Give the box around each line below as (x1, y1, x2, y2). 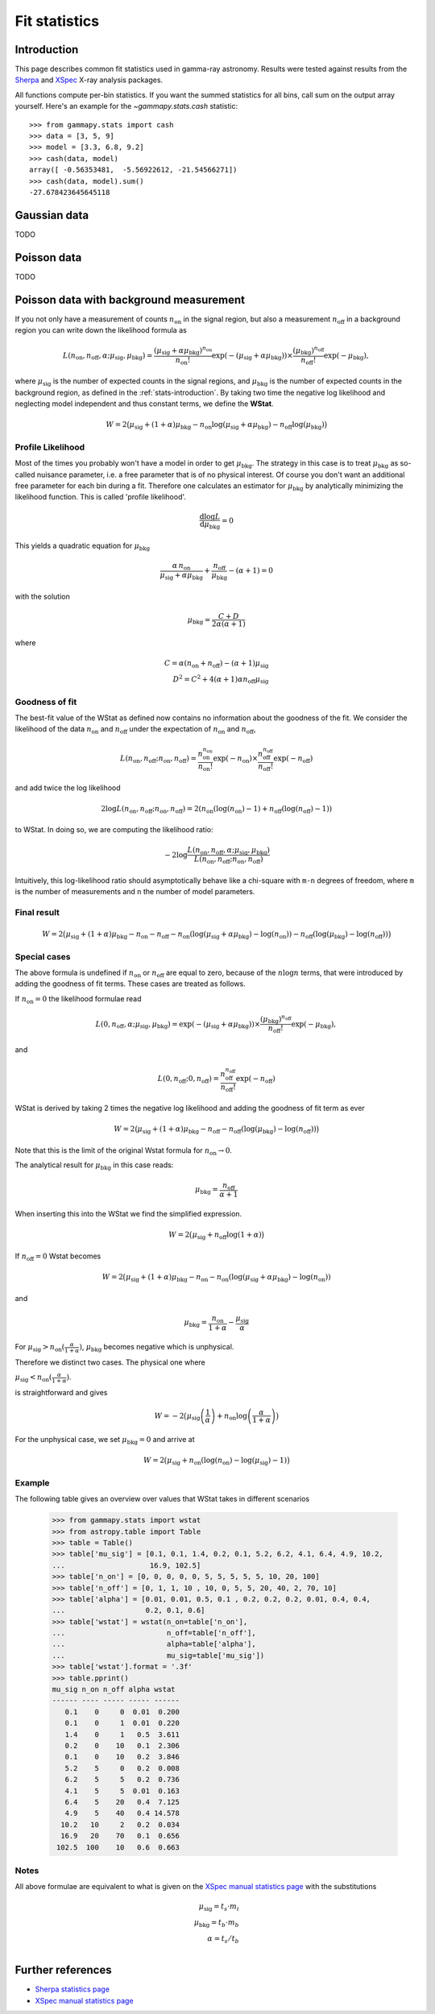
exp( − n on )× (213, 753, 259, 765)
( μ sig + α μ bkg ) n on (153, 345, 213, 357)
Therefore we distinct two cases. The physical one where (14, 1357, 205, 1367)
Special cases (14, 951, 71, 962)
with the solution (14, 591, 70, 601)
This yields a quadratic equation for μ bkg (14, 541, 151, 552)
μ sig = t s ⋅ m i (198, 1902, 239, 1913)
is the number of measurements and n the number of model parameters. (14, 887, 255, 897)
